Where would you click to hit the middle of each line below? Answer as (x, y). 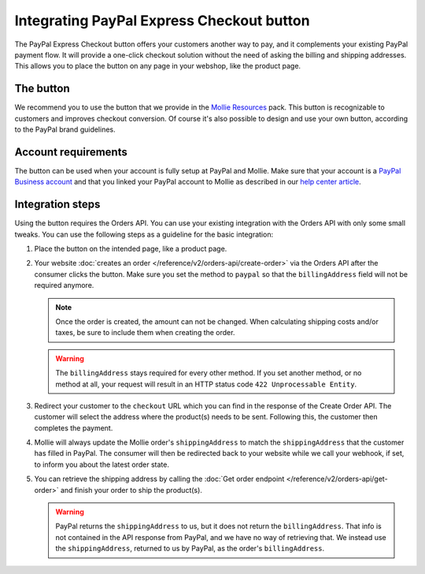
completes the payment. (74, 428)
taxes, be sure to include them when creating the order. (145, 333)
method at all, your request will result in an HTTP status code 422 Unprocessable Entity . (206, 384)
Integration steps (57, 205)
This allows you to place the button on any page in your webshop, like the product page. (158, 66)
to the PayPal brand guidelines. (65, 129)
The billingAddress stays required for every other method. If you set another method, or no (209, 373)
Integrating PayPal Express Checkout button (162, 20)
